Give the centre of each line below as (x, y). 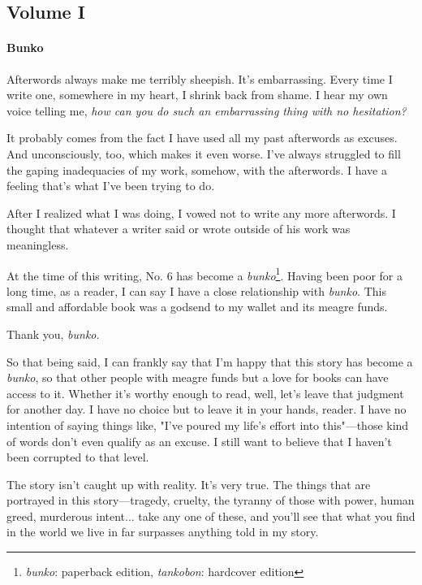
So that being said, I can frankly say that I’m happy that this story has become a (210, 361)
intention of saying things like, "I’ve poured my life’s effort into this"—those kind (208, 425)
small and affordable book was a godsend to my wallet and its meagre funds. (197, 307)
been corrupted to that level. (78, 457)
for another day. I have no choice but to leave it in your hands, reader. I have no (207, 409)
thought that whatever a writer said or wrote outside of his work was (179, 229)
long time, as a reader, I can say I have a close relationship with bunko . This (196, 290)
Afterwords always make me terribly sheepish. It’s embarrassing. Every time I (200, 78)
